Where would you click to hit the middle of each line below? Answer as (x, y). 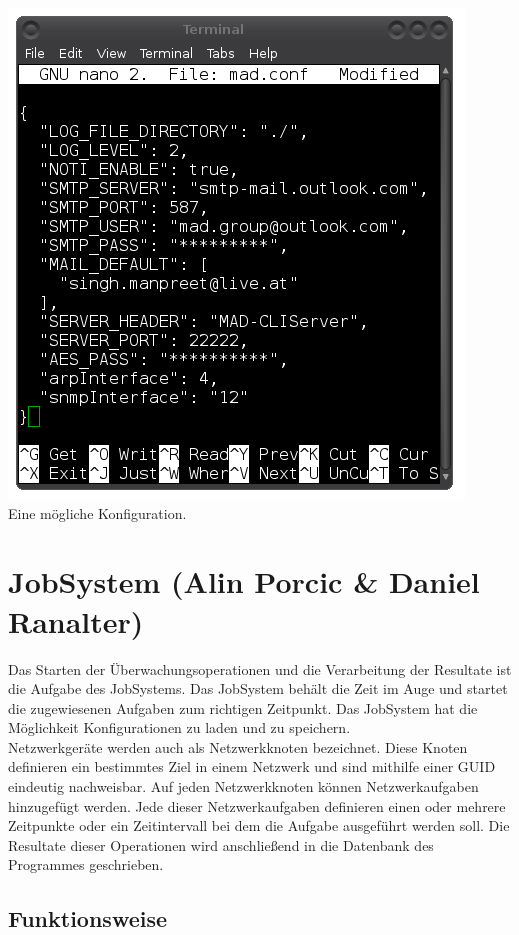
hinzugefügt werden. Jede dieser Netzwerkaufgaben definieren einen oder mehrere (257, 805)
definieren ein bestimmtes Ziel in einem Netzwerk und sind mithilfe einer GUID (252, 766)
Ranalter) (76, 620)
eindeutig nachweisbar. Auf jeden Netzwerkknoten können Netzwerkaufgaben (243, 786)
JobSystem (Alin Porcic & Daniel (244, 581)
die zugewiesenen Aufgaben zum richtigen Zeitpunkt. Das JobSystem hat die (243, 707)
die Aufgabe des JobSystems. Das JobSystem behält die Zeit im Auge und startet (258, 688)
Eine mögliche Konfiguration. (97, 512)
